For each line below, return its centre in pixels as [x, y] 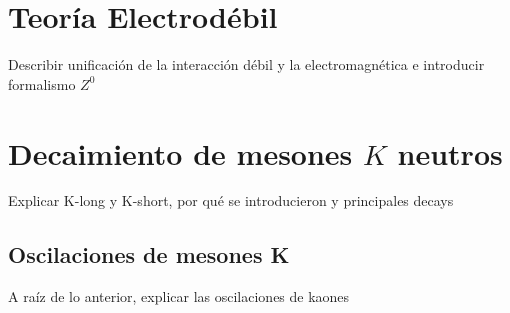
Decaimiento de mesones [180, 152]
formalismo [42, 83]
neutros [450, 152]
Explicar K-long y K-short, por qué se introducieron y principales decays [231, 200]
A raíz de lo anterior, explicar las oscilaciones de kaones [179, 296]
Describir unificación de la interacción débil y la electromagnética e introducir [246, 64]
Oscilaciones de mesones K [149, 254]
